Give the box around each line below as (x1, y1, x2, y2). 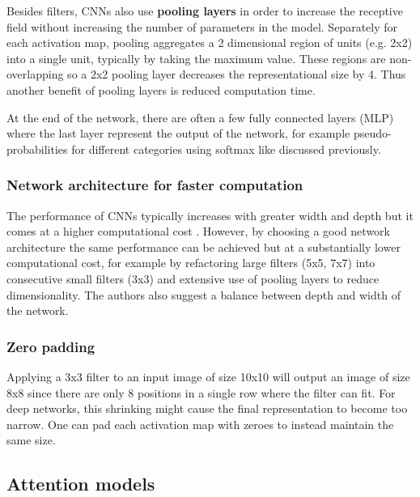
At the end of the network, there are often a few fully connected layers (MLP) (6, 108, 394, 125)
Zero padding (6, 336, 95, 356)
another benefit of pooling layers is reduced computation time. (6, 81, 316, 98)
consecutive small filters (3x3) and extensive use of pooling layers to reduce (6, 270, 380, 287)
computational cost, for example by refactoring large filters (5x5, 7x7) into (6, 254, 375, 271)
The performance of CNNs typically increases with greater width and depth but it (6, 206, 414, 223)
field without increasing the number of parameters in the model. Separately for (6, 18, 398, 35)
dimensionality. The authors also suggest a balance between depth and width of (6, 286, 401, 303)
